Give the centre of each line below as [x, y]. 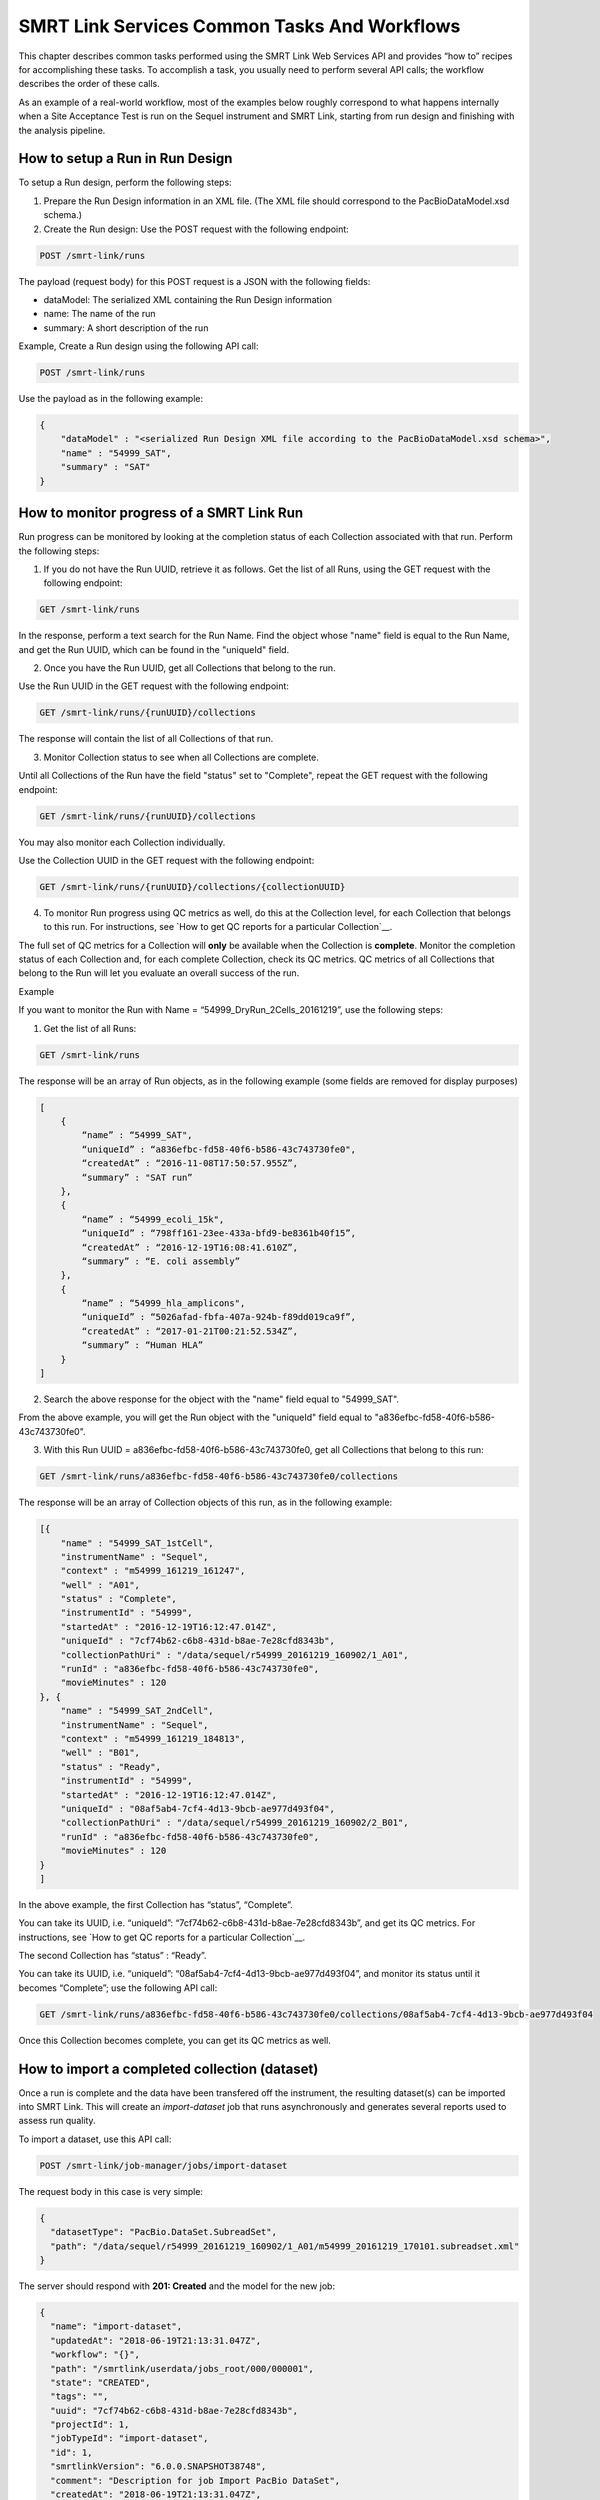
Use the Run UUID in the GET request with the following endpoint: [154, 686]
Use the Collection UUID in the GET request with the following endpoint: [166, 860]
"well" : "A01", [100, 1584]
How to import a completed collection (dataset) [168, 2068]
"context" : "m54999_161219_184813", [153, 1738]
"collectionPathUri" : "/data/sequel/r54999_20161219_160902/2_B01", [234, 1823]
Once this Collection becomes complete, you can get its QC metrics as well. [175, 2040]
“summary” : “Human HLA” [142, 1345]
